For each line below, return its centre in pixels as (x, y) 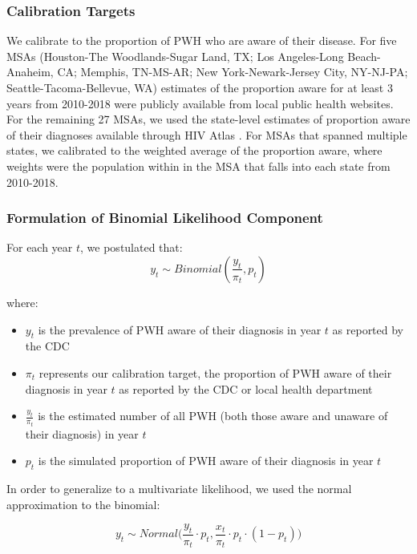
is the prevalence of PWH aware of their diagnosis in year (180, 329)
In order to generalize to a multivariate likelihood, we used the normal (179, 488)
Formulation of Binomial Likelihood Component (165, 218)
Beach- (364, 56)
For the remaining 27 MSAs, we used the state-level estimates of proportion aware (208, 119)
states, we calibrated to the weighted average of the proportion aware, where (194, 150)
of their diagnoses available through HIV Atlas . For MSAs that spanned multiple (207, 134)
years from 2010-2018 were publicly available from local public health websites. (200, 103)
